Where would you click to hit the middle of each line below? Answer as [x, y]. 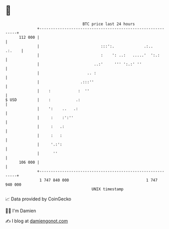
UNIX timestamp [108, 189]
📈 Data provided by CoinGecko [38, 199]
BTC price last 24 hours [109, 24]
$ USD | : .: [43, 100]
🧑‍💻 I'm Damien [21, 211]
